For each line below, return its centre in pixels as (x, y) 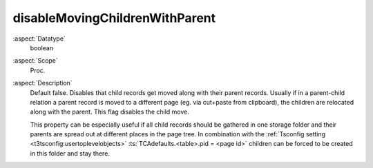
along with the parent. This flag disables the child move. (109, 112)
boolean (42, 48)
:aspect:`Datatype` (39, 39)
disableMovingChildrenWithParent (114, 18)
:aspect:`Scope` (35, 61)
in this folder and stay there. (70, 153)
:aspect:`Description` (42, 83)
